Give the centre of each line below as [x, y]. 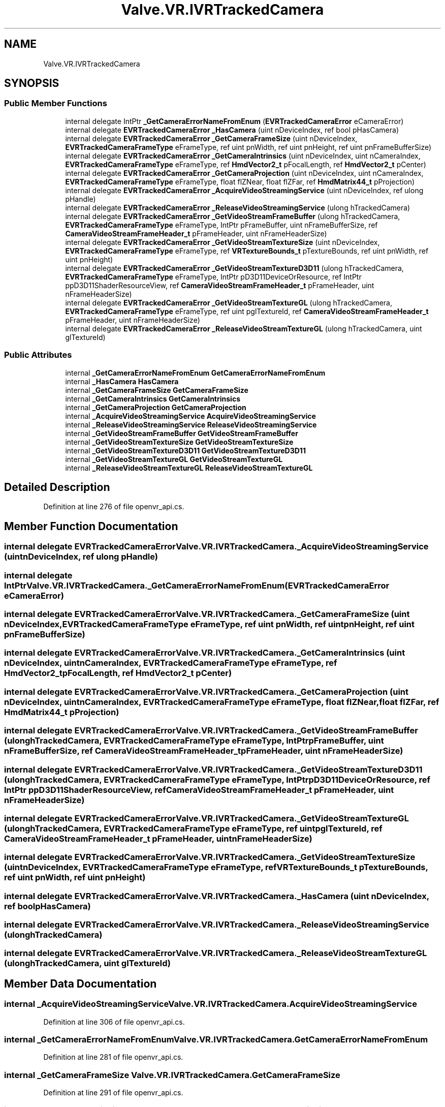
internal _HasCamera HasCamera [122, 381]
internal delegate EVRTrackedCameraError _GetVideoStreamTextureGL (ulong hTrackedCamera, [229, 302]
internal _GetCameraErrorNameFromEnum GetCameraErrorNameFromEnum [195, 373]
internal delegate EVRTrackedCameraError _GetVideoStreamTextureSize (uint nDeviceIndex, [222, 242]
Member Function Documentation [91, 526]
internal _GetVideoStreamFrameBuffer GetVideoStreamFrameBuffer [182, 433]
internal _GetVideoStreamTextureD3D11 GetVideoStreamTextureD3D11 [185, 450]
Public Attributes [38, 355]
